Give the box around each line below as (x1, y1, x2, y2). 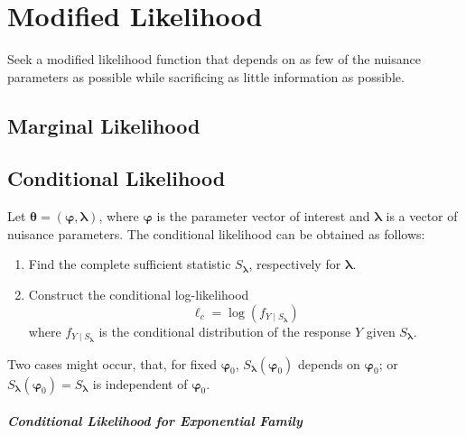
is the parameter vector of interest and (156, 207, 370, 226)
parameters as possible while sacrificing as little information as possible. (7, 67, 405, 86)
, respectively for (248, 255, 341, 274)
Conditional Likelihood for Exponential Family (7, 412, 303, 431)
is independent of (92, 374, 188, 393)
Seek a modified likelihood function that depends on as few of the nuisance (7, 50, 421, 69)
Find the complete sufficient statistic (28, 255, 231, 274)
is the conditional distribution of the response (98, 321, 351, 340)
